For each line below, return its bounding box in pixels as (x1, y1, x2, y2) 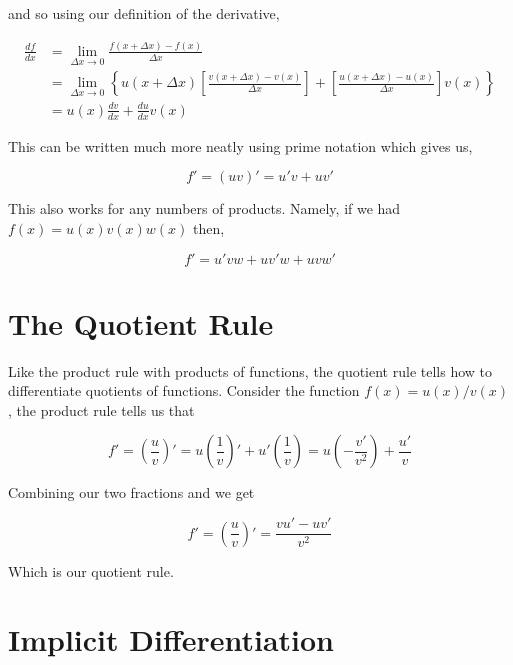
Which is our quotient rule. (8, 560, 174, 581)
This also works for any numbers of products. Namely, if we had (8, 198, 401, 219)
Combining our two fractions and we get (8, 482, 255, 503)
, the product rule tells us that (8, 399, 195, 420)
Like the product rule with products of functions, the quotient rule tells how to (8, 360, 493, 381)
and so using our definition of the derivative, (8, 3, 280, 23)
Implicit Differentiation (8, 619, 335, 660)
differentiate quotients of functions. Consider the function (8, 380, 360, 401)
